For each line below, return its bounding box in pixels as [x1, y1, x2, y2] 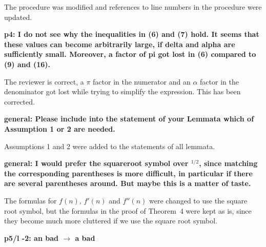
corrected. [4, 96, 35, 107]
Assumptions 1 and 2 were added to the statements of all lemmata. [4, 140, 215, 151]
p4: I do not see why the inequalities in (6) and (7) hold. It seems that [4, 29, 259, 39]
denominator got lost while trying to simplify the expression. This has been [4, 86, 241, 97]
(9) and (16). [4, 58, 51, 69]
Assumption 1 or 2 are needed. [4, 123, 115, 134]
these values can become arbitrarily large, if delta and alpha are [4, 38, 235, 49]
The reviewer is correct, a [4, 76, 84, 87]
